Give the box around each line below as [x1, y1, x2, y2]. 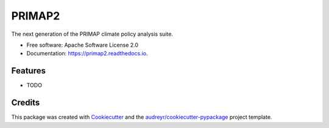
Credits [11, 98, 40, 108]
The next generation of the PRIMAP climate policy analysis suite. [11, 30, 174, 38]
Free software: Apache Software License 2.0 [26, 41, 139, 49]
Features [11, 66, 46, 76]
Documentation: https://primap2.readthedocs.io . [26, 50, 148, 57]
